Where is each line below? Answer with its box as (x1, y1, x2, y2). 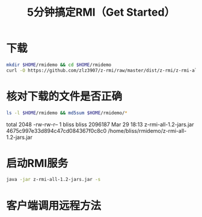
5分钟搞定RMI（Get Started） (26, 5, 176, 19)
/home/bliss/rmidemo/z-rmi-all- (108, 127, 187, 134)
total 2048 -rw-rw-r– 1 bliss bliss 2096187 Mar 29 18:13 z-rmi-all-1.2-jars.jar (6, 121, 194, 128)
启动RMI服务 (6, 156, 69, 170)
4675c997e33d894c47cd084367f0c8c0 (6, 127, 107, 134)
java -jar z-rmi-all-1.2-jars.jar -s (6, 177, 101, 183)
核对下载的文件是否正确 (6, 90, 123, 103)
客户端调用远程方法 (6, 199, 102, 212)
